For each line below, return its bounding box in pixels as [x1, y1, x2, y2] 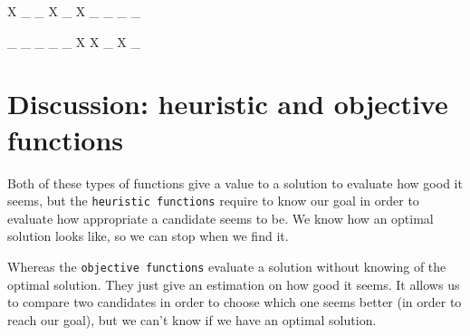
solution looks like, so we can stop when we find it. [7, 226, 289, 245]
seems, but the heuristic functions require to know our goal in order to [7, 191, 419, 210]
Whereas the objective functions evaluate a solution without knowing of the [7, 256, 446, 275]
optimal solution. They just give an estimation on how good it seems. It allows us [7, 274, 460, 293]
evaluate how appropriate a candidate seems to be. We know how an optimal [7, 208, 434, 227]
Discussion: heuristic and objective [7, 85, 448, 122]
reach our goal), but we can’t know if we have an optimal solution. [7, 310, 377, 329]
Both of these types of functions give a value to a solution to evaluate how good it [7, 173, 463, 192]
